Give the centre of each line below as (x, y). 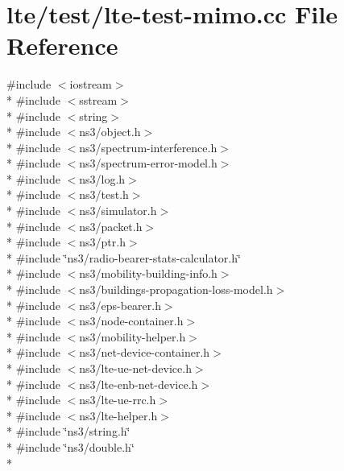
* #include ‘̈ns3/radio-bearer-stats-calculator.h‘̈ (124, 257)
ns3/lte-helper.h (118, 415)
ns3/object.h (110, 132)
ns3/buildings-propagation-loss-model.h (176, 289)
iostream (91, 84)
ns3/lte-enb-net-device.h (139, 384)
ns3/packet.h (111, 226)
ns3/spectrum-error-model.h (148, 163)
